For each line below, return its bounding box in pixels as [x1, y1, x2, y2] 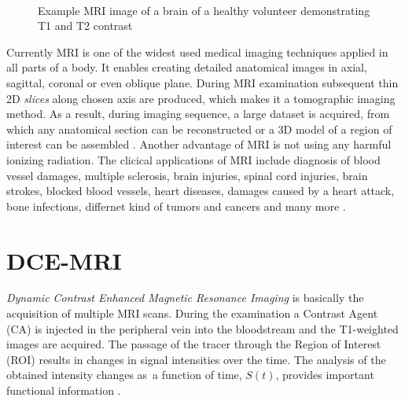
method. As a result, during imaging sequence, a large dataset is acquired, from [6, 105, 390, 122]
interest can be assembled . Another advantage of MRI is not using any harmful [6, 136, 392, 153]
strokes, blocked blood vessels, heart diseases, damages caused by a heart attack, [6, 182, 395, 199]
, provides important [275, 366, 374, 383]
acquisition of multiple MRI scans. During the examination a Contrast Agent [6, 305, 378, 322]
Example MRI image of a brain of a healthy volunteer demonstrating [38, 2, 370, 18]
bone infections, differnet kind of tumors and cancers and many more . [6, 197, 346, 214]
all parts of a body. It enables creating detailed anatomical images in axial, [6, 59, 367, 75]
